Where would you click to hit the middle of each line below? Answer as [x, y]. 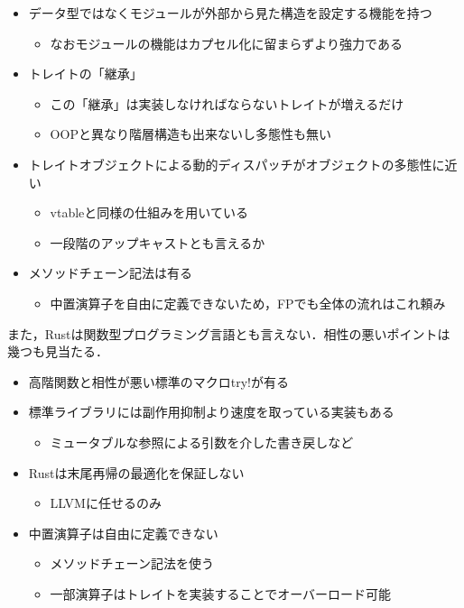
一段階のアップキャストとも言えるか [158, 242]
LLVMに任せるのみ [106, 503]
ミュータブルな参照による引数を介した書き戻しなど [202, 442]
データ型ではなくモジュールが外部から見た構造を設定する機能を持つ [230, 13]
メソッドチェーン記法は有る [111, 273]
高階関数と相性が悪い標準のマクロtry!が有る [159, 381]
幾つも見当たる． [58, 351]
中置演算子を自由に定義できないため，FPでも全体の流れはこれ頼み [248, 303]
